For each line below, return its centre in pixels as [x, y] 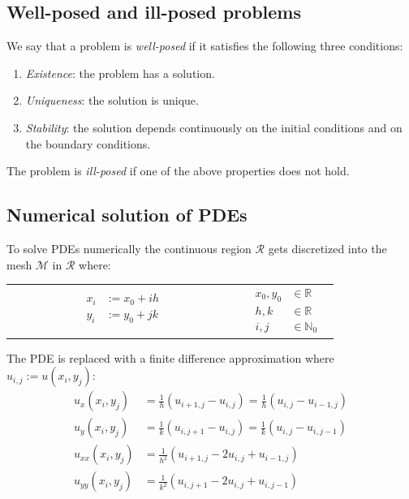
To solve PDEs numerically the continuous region [129, 248]
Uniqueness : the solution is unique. [112, 100]
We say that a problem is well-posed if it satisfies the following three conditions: [205, 46]
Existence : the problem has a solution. [120, 73]
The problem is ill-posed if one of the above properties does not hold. [178, 171]
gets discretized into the [327, 248]
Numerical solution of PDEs [127, 215]
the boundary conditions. [88, 143]
